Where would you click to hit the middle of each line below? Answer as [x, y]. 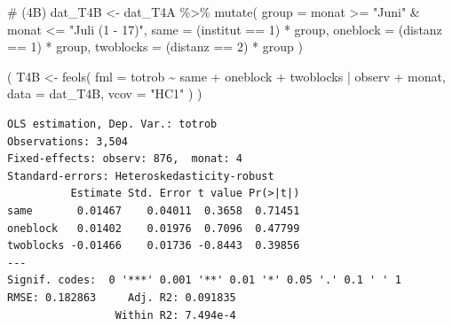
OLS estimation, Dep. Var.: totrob [112, 124]
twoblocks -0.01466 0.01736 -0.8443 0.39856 [154, 246]
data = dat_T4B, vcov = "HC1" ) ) [105, 93]
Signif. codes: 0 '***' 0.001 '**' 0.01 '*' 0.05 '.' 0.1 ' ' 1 [204, 280]
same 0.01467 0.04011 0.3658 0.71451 [154, 210]
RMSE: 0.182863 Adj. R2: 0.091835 [122, 297]
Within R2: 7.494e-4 [175, 315]
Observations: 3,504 [68, 141]
